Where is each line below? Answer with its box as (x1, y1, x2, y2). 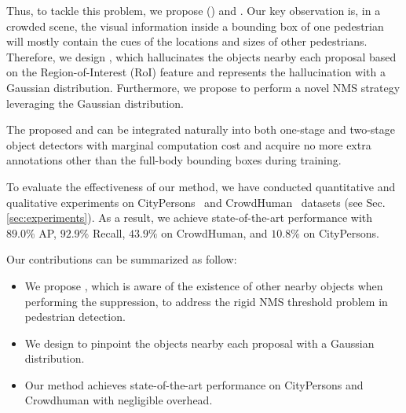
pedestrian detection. (24, 308, 126, 325)
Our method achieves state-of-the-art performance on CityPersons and (24, 376, 364, 393)
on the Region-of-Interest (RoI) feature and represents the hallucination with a (6, 64, 386, 80)
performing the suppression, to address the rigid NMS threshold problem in (24, 293, 388, 309)
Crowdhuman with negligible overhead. (24, 392, 213, 408)
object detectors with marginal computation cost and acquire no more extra (6, 136, 371, 153)
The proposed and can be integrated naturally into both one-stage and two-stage (6, 121, 396, 138)
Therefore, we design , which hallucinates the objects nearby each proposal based (6, 48, 397, 65)
